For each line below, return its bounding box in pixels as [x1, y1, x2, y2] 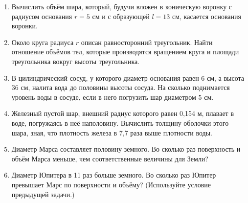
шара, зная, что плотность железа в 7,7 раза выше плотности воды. [11, 127, 212, 137]
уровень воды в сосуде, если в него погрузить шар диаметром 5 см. [11, 91, 214, 102]
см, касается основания [172, 11, 241, 21]
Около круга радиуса [11, 37, 74, 47]
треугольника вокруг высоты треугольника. [11, 56, 140, 66]
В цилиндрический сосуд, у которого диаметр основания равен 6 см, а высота [11, 72, 245, 83]
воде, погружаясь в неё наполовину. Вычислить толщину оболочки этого [11, 117, 229, 128]
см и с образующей [92, 11, 150, 21]
